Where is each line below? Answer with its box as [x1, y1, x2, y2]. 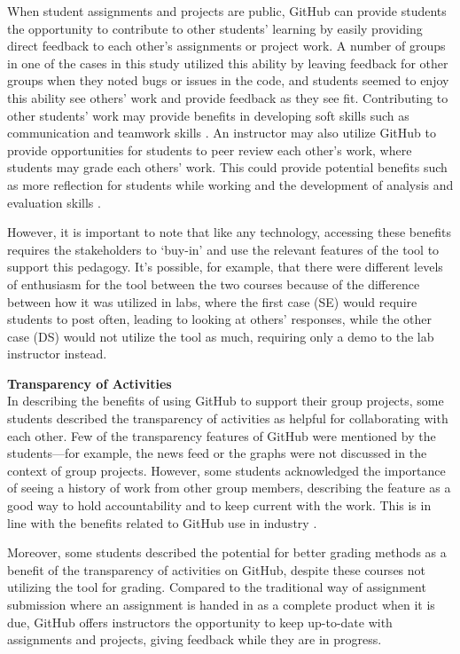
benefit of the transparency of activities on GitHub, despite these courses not [7, 560, 426, 579]
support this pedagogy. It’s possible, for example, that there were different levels [7, 257, 443, 276]
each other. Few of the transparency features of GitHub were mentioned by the [7, 426, 436, 445]
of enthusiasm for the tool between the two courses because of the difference [7, 274, 420, 293]
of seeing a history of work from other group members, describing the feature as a [7, 478, 451, 497]
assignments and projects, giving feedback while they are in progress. [7, 630, 382, 649]
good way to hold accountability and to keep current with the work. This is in [7, 496, 432, 515]
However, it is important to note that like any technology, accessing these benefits [7, 223, 451, 241]
